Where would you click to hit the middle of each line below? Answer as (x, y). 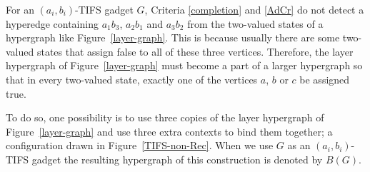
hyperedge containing (52, 23)
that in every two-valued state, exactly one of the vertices (132, 79)
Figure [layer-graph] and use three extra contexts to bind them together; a (169, 131)
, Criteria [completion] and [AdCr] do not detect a (254, 9)
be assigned (325, 79)
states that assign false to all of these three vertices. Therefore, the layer (195, 51)
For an (20, 9)
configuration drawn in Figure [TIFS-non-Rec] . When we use (140, 145)
